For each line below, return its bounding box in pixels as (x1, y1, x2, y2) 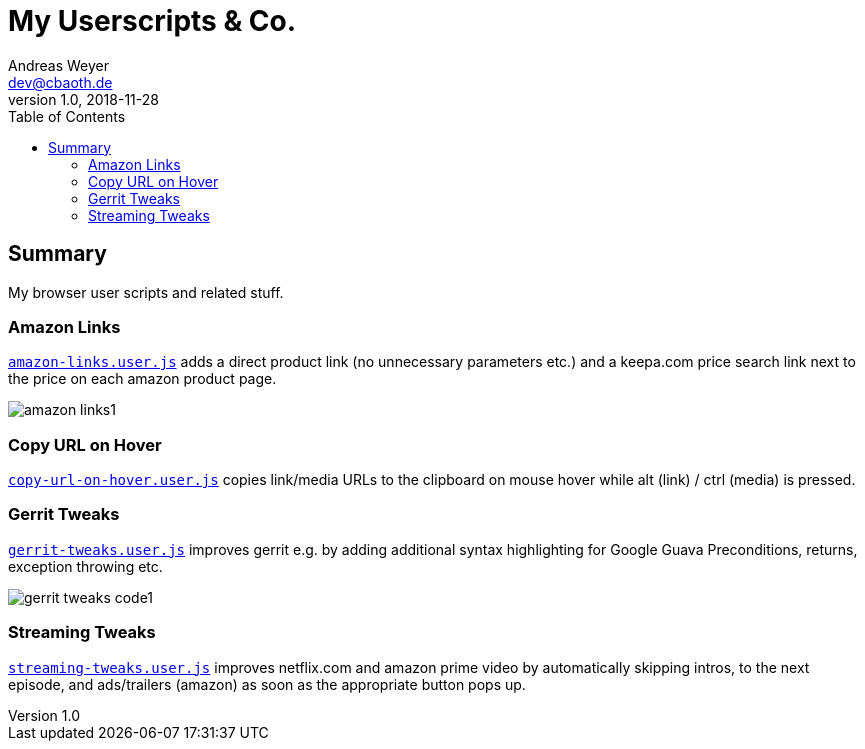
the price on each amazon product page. (8, 370, 277, 388)
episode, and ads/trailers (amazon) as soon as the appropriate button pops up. (8, 675, 526, 693)
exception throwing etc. (8, 557, 163, 575)
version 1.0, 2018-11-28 (8, 90, 159, 108)
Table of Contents (8, 107, 126, 125)
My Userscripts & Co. (8, 4, 297, 38)
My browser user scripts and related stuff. (8, 283, 284, 301)
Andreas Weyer (8, 56, 110, 74)
